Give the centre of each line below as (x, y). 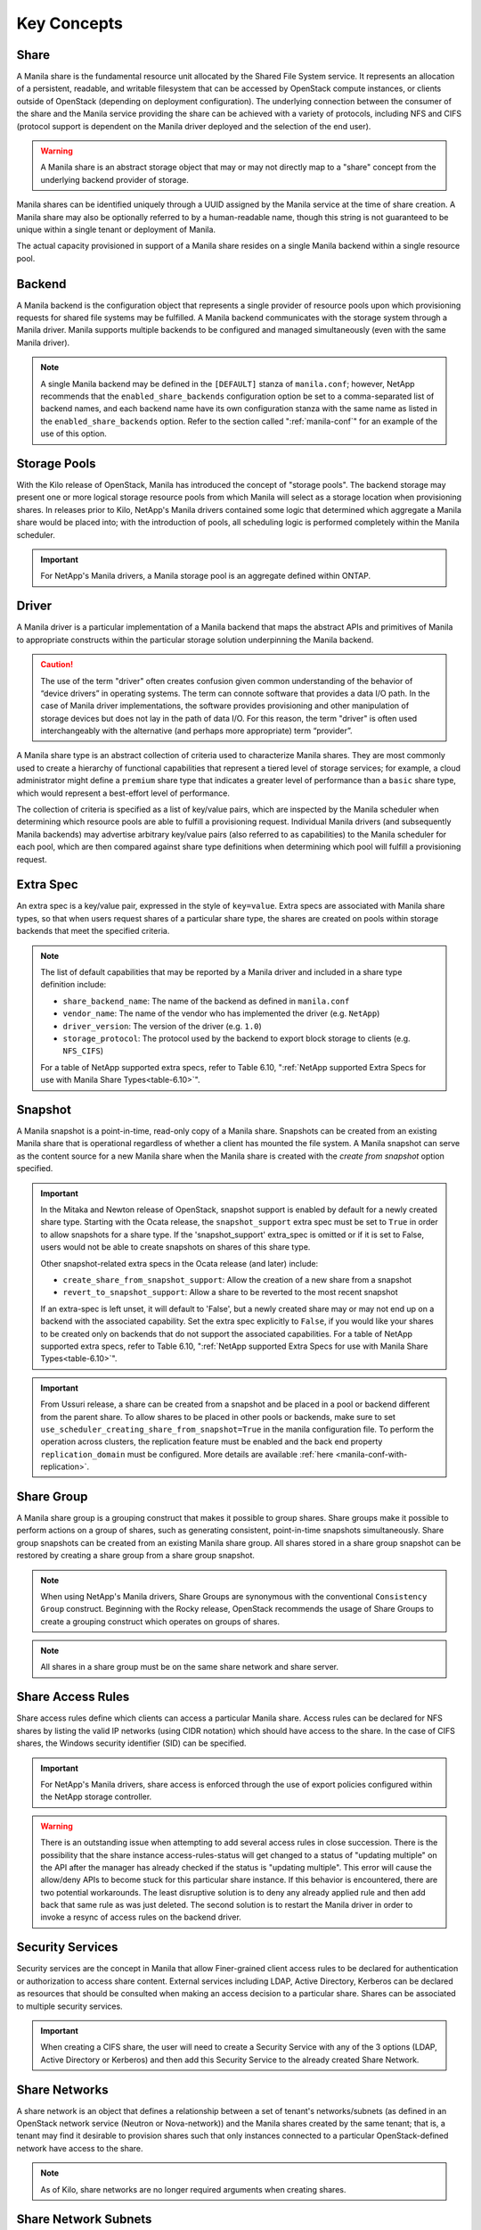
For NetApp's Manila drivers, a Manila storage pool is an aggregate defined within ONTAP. (206, 576)
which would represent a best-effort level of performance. (123, 793)
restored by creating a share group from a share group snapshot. (136, 1556)
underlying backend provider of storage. (114, 179)
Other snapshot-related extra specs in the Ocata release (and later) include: (179, 1263)
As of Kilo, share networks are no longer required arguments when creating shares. (193, 2189)
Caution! (57, 665)
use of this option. (73, 434)
